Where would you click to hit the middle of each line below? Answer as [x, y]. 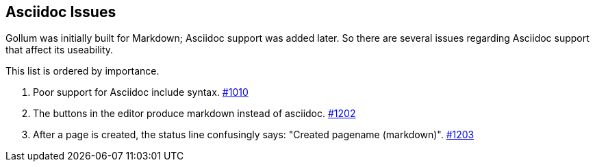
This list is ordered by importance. [83, 71]
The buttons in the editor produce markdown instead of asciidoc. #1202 [194, 114]
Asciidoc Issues [61, 12]
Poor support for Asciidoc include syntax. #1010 [141, 92]
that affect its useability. [60, 50]
